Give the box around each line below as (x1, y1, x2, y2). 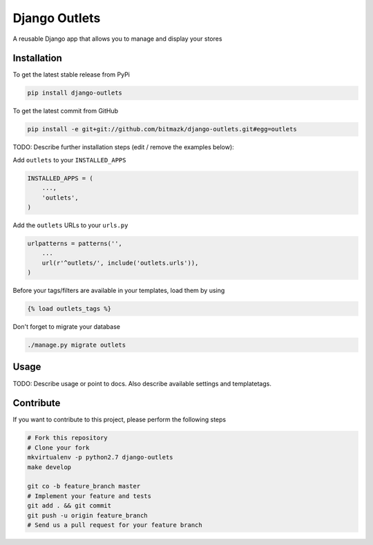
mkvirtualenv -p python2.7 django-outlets (27, 453, 173, 461)
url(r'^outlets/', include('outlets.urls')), (41, 259, 199, 267)
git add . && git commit (27, 501, 112, 510)
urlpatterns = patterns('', (27, 239, 122, 247)
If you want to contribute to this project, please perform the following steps (12, 415, 227, 424)
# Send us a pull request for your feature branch (27, 521, 203, 528)
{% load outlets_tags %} (27, 305, 112, 313)
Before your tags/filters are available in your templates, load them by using (12, 287, 225, 295)
